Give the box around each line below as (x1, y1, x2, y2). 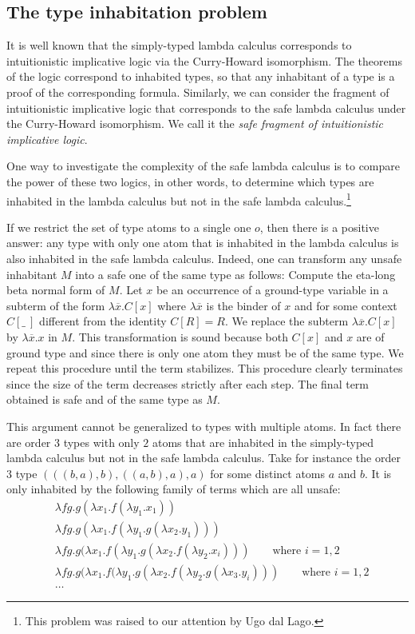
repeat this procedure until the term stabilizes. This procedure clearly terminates (6, 360, 403, 377)
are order (6, 433, 51, 450)
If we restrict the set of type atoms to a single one (6, 218, 251, 235)
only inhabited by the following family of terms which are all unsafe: (6, 480, 341, 497)
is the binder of (206, 297, 281, 313)
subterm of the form (6, 297, 105, 313)
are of (356, 328, 385, 345)
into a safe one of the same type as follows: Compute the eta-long (75, 265, 396, 282)
